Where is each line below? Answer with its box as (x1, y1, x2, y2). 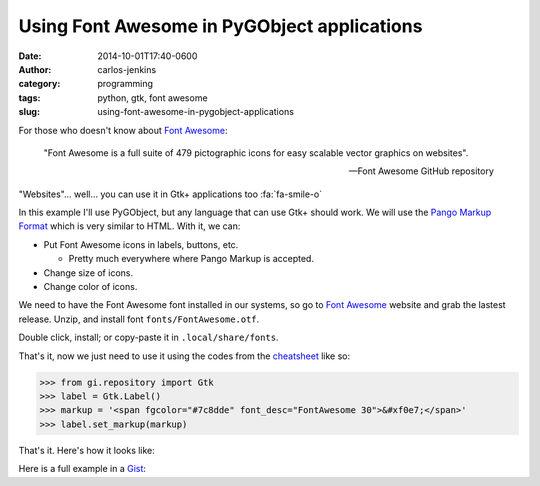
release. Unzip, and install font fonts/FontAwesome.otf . (18, 313, 260, 325)
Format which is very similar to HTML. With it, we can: (18, 220, 241, 232)
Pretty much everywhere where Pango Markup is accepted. (68, 253, 315, 265)
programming (97, 78, 154, 90)
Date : (18, 50, 42, 62)
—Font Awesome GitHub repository (348, 165, 494, 177)
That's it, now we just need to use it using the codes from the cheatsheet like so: (18, 350, 350, 362)
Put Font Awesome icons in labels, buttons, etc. (43, 238, 239, 250)
